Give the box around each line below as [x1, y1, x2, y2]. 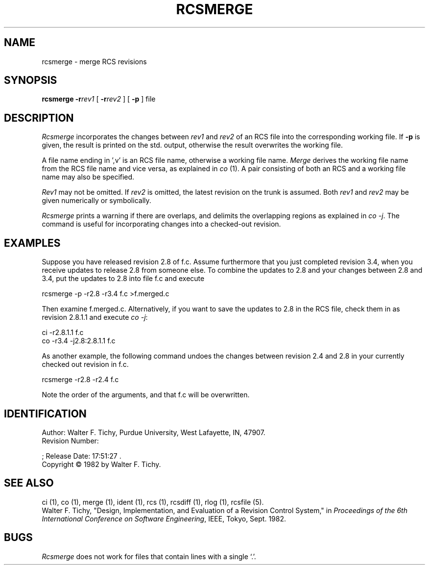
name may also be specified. [42, 173, 135, 181]
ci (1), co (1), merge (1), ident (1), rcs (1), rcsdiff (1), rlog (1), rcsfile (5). [42, 497, 264, 506]
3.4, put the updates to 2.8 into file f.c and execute [42, 274, 205, 283]
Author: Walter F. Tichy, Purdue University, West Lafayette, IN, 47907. [42, 428, 265, 437]
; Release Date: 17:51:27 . [42, 451, 121, 460]
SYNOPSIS [4, 74, 57, 87]
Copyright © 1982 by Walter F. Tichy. [42, 460, 161, 468]
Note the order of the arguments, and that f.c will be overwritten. [42, 390, 250, 399]
